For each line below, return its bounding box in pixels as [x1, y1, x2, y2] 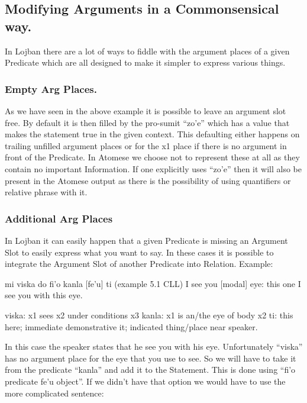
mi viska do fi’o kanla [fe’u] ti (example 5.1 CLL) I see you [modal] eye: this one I [5, 277, 301, 289]
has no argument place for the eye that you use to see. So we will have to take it [5, 352, 296, 364]
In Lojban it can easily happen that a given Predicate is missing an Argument [5, 234, 288, 246]
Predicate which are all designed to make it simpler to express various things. [5, 56, 286, 69]
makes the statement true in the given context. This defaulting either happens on [5, 128, 300, 140]
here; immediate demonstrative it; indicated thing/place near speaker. [5, 320, 258, 333]
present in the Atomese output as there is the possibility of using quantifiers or [5, 174, 291, 186]
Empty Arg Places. [5, 81, 97, 96]
